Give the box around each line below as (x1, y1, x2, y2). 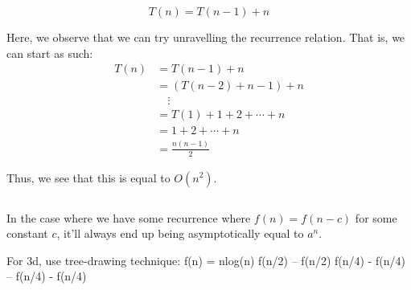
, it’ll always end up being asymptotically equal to (56, 225, 304, 242)
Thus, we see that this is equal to (6, 169, 171, 186)
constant (6, 225, 48, 242)
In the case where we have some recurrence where (6, 209, 251, 226)
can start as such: (6, 44, 93, 61)
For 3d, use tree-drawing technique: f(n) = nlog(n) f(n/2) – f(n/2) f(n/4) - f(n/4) (6, 251, 405, 268)
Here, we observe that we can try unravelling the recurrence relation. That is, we (6, 29, 405, 45)
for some (355, 209, 397, 226)
